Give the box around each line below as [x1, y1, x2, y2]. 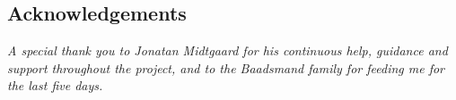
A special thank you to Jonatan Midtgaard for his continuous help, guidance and [7, 41, 448, 60]
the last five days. [7, 76, 103, 95]
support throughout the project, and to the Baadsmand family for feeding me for [7, 58, 445, 77]
